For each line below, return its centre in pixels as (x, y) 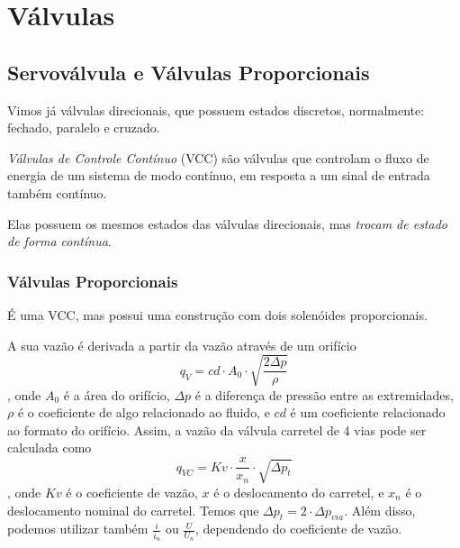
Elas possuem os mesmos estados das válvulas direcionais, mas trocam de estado (227, 223)
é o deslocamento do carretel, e (299, 492)
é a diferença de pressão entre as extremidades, (324, 394)
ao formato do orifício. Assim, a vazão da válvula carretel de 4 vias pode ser (217, 429)
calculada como (50, 448)
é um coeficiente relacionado (368, 412)
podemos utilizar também (78, 529)
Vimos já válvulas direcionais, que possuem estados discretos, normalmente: (216, 110)
